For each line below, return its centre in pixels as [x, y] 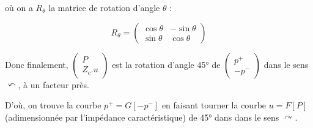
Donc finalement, [37, 64]
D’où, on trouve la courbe [53, 105]
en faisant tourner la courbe [214, 105]
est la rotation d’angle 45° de [166, 64]
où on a [19, 7]
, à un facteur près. [53, 84]
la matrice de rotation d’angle [104, 7]
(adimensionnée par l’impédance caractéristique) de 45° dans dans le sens [142, 117]
